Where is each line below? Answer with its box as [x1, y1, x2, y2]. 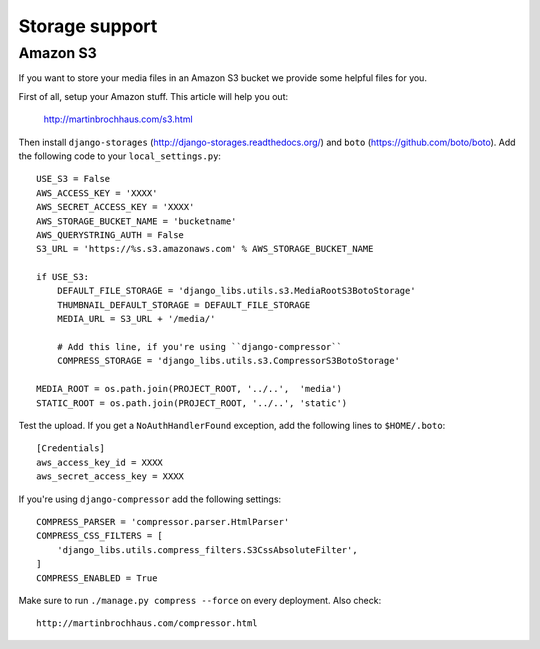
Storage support [18, 15, 158, 37]
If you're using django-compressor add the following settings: [18, 493, 282, 505]
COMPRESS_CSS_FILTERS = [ [36, 530, 164, 542]
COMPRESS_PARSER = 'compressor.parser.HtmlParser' [36, 516, 290, 527]
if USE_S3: [36, 271, 90, 283]
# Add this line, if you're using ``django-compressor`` [56, 341, 342, 353]
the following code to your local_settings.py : [18, 150, 222, 162]
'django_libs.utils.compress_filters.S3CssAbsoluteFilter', [56, 544, 359, 555]
